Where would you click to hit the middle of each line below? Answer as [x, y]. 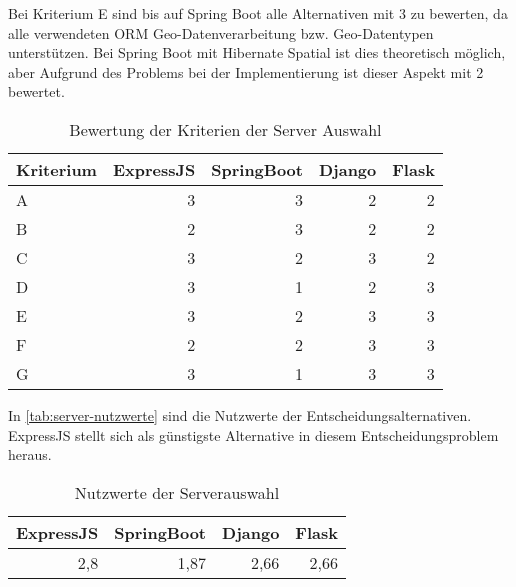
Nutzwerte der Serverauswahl [177, 492]
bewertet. [36, 91]
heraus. [30, 454]
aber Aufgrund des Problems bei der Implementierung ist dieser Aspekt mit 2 [246, 71]
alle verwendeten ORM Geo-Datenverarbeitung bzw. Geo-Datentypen [221, 32]
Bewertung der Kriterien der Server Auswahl [225, 129]
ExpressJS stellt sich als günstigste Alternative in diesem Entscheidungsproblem [253, 434]
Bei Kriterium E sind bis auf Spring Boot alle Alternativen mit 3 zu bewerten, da [258, 13]
